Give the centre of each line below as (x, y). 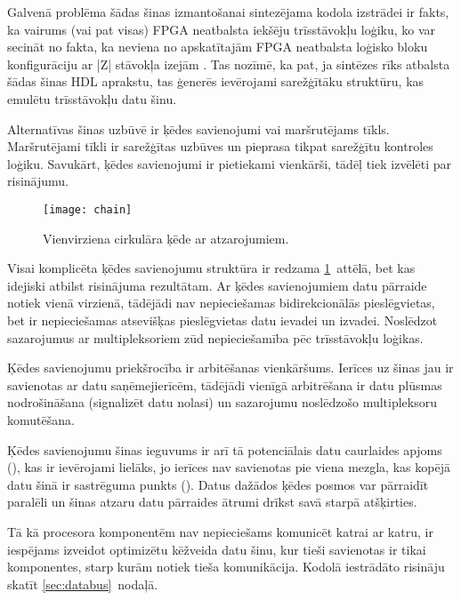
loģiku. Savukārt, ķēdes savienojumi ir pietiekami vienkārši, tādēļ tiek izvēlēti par (229, 163)
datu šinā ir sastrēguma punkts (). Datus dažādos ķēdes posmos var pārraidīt (218, 484)
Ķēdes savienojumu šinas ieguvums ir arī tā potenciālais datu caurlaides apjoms (225, 449)
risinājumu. (38, 181)
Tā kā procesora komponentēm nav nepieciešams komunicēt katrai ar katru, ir (220, 531)
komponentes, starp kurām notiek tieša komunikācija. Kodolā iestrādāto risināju (226, 567)
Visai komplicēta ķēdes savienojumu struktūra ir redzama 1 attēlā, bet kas (211, 268)
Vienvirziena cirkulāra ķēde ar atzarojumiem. (166, 238)
